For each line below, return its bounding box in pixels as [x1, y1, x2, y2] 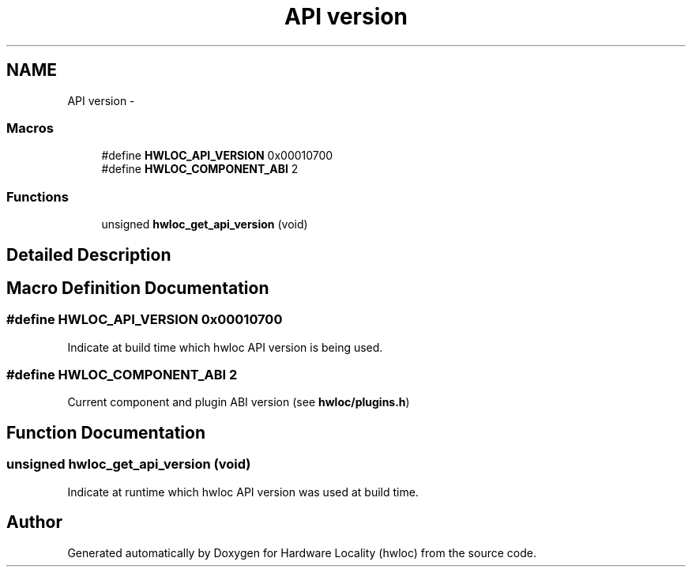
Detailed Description [6, 244, 171, 265]
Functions [6, 188, 69, 205]
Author [6, 512, 62, 533]
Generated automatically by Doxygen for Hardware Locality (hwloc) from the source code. [67, 545, 536, 560]
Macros [6, 119, 54, 136]
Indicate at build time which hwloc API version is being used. [67, 340, 383, 354]
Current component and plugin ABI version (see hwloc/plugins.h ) [67, 395, 410, 409]
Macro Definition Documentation [6, 277, 269, 298]
